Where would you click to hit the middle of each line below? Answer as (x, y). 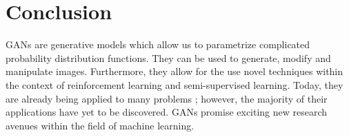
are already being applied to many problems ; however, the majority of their (167, 98)
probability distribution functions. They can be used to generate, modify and (168, 57)
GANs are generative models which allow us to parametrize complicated (158, 44)
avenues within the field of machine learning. (100, 125)
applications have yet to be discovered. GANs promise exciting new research (167, 112)
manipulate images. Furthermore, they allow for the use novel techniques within (174, 71)
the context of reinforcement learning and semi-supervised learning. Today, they (174, 84)
